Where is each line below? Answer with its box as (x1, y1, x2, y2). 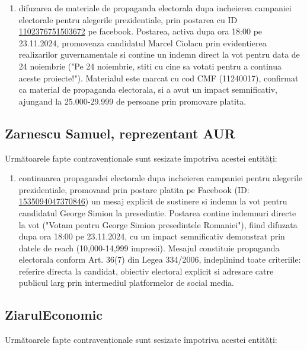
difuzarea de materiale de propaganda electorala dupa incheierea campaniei (18, 2, 292, 14)
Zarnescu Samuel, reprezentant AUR (5, 124, 235, 142)
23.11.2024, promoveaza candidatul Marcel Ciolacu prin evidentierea (18, 36, 267, 49)
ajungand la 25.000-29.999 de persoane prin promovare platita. (18, 94, 247, 107)
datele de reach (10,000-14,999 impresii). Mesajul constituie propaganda (18, 241, 280, 254)
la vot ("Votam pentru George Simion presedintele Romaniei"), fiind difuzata (18, 218, 298, 231)
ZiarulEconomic (5, 305, 103, 324)
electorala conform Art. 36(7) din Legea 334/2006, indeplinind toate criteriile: (18, 253, 301, 266)
